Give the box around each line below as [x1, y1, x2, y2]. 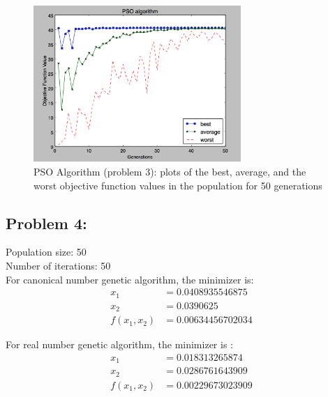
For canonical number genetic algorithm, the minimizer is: [6, 272, 254, 286]
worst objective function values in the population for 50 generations [33, 178, 322, 192]
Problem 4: [6, 212, 87, 233]
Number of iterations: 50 [6, 258, 111, 272]
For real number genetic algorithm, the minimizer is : [6, 337, 233, 352]
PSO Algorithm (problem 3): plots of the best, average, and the [33, 164, 306, 178]
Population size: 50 [6, 244, 87, 259]
